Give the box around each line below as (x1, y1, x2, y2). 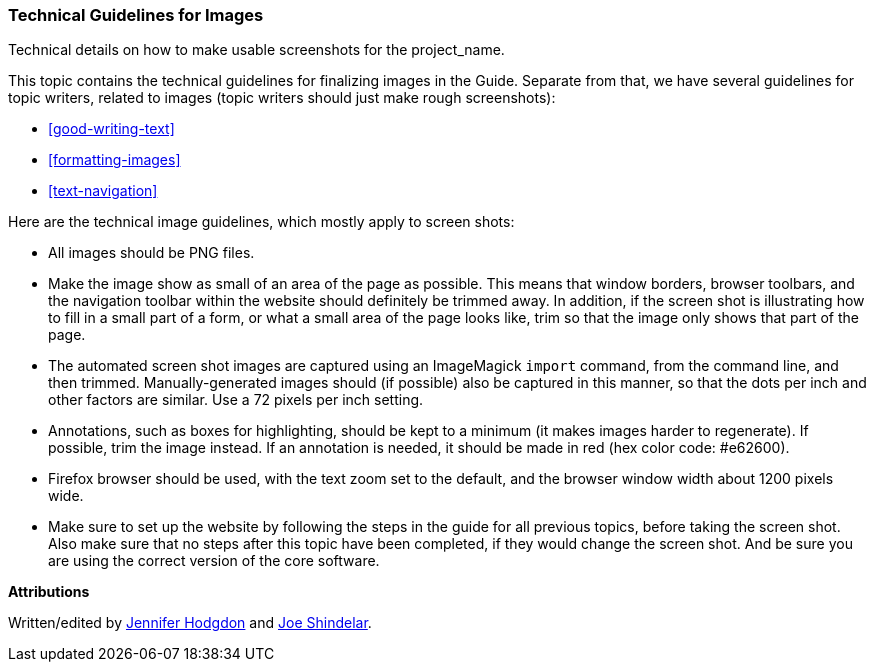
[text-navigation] (48, 182, 158, 200)
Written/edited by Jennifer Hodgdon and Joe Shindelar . (8, 614, 372, 632)
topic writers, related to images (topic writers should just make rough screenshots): (8, 89, 556, 107)
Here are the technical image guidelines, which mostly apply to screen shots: (8, 213, 515, 231)
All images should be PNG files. (48, 244, 255, 262)
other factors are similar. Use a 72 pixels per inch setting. (48, 391, 424, 409)
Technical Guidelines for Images (8, 5, 264, 25)
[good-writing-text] (48, 120, 175, 138)
